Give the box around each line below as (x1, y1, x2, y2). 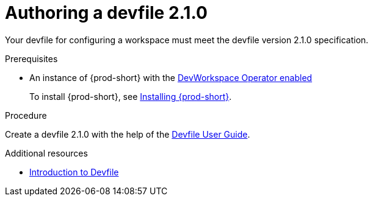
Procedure (5, 110, 47, 121)
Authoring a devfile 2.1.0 (5, 2, 208, 23)
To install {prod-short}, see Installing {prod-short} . (29, 91, 232, 102)
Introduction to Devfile (29, 166, 119, 177)
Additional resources (5, 147, 88, 158)
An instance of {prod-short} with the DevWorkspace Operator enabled (29, 72, 313, 83)
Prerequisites (5, 53, 58, 64)
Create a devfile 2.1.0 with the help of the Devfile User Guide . (5, 129, 250, 139)
